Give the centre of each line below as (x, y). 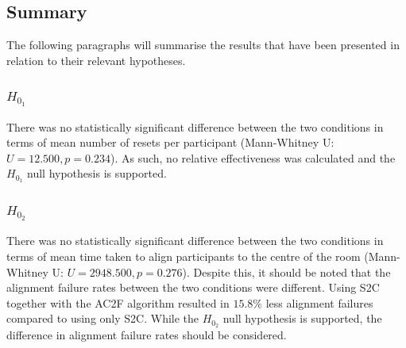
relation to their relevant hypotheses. (96, 60)
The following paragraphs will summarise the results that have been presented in (203, 45)
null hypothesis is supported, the (302, 318)
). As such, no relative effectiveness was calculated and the (253, 157)
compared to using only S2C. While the (103, 318)
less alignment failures (319, 302)
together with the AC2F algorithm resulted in (118, 302)
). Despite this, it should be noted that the (286, 272)
